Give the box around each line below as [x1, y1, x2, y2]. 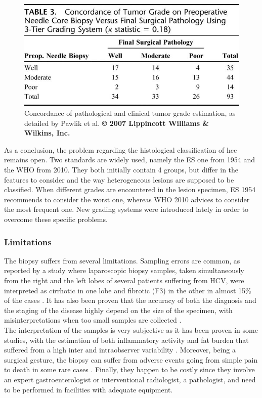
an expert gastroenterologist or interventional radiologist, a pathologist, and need [4, 374, 256, 384]
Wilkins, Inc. [24, 127, 70, 138]
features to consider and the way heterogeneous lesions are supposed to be [4, 174, 234, 185]
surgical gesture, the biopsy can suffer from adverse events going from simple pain [4, 354, 258, 365]
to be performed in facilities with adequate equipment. [4, 384, 173, 394]
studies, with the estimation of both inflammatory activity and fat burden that [4, 334, 249, 345]
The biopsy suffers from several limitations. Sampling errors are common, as [4, 255, 240, 266]
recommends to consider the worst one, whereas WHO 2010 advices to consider [4, 194, 250, 204]
